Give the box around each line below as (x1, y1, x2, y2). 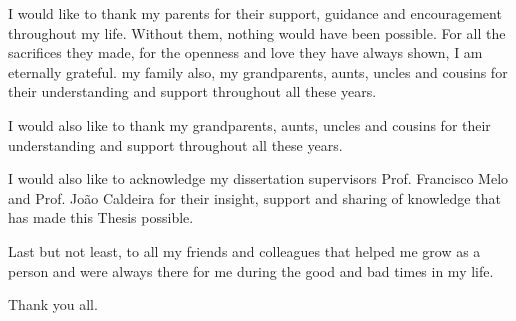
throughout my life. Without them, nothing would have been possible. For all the (8, 22, 506, 43)
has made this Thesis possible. (8, 207, 194, 228)
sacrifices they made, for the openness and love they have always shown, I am (8, 42, 483, 63)
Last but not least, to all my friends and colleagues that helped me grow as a (8, 240, 481, 261)
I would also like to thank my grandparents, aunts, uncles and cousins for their (8, 114, 491, 135)
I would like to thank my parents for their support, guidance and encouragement (8, 3, 502, 23)
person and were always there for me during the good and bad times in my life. (8, 260, 494, 281)
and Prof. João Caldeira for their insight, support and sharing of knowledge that (8, 187, 501, 208)
